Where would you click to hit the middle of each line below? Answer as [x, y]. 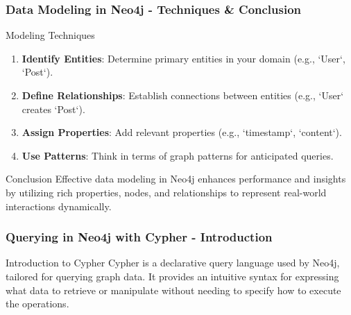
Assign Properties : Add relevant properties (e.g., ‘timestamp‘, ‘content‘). [182, 132]
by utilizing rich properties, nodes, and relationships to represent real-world [166, 192]
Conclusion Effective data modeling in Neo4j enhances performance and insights [176, 179]
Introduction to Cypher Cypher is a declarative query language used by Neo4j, [173, 263]
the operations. [37, 304]
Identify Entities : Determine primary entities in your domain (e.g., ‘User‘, [183, 58]
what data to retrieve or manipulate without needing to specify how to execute [173, 290]
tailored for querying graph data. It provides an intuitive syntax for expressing [172, 276]
